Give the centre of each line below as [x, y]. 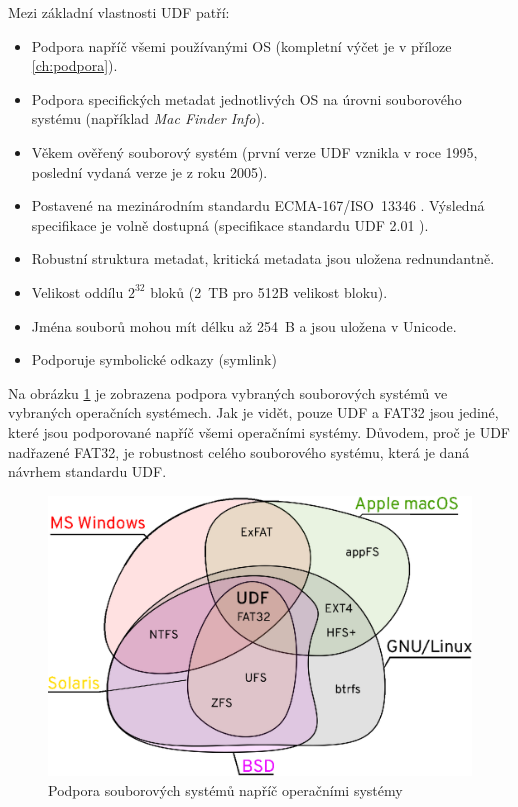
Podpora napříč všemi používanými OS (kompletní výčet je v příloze [241, 45]
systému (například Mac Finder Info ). [148, 118]
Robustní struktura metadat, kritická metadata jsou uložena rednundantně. [263, 258]
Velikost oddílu [77, 291]
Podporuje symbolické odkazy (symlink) [154, 359]
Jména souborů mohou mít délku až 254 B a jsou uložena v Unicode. [244, 325]
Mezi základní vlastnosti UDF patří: [119, 12]
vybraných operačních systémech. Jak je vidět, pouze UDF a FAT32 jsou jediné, [253, 412]
